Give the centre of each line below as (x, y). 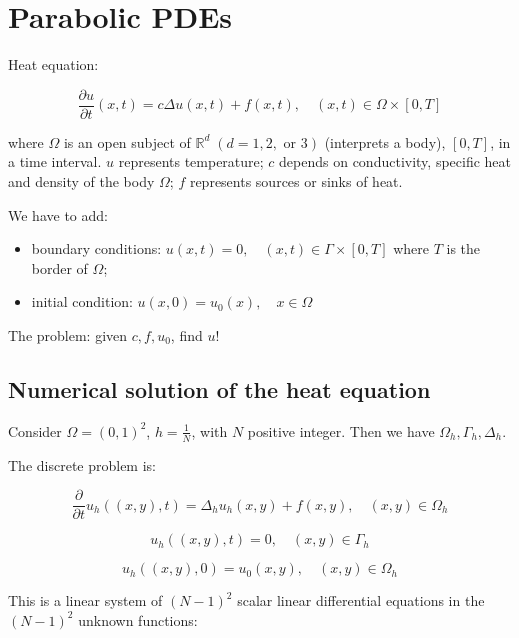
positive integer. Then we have (341, 430)
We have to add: (58, 214)
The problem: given (68, 334)
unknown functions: (138, 619)
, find (186, 334)
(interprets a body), (385, 141)
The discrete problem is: (82, 464)
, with (209, 430)
